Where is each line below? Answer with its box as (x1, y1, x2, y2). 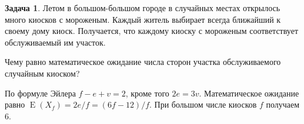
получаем (266, 98, 300, 111)
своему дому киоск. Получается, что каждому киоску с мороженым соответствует (5, 25, 299, 37)
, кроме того (125, 87, 169, 99)
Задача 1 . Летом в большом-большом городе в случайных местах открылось (5, 2, 280, 13)
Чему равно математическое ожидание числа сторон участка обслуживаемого (5, 56, 281, 68)
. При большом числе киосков (149, 98, 257, 111)
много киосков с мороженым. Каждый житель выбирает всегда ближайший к (5, 13, 281, 25)
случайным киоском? (5, 67, 80, 79)
